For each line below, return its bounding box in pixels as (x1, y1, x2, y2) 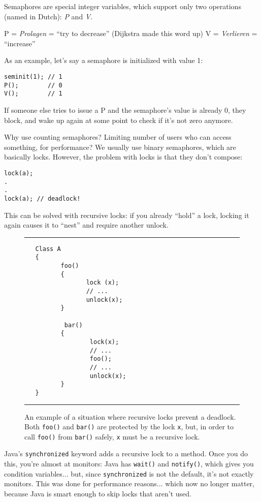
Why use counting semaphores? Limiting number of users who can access (4, 132, 232, 142)
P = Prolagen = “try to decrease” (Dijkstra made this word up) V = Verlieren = (4, 28, 257, 39)
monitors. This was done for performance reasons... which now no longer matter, (4, 478, 254, 489)
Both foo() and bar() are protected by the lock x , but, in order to (24, 421, 234, 432)
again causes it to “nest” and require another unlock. (4, 219, 169, 230)
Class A (35, 245, 61, 253)
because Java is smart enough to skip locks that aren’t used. (4, 488, 191, 498)
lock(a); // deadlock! (4, 195, 81, 202)
